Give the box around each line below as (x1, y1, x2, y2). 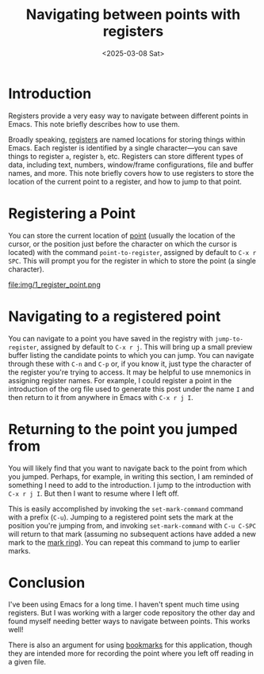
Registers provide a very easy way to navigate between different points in (8, 111, 249, 120)
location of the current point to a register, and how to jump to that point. (8, 177, 242, 186)
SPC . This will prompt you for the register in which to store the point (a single (8, 256, 256, 265)
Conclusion (8, 573, 86, 592)
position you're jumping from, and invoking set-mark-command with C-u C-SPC (8, 520, 256, 530)
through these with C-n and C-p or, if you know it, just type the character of (8, 359, 252, 368)
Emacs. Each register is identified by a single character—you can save (8, 143, 238, 152)
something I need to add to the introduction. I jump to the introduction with (8, 480, 251, 489)
